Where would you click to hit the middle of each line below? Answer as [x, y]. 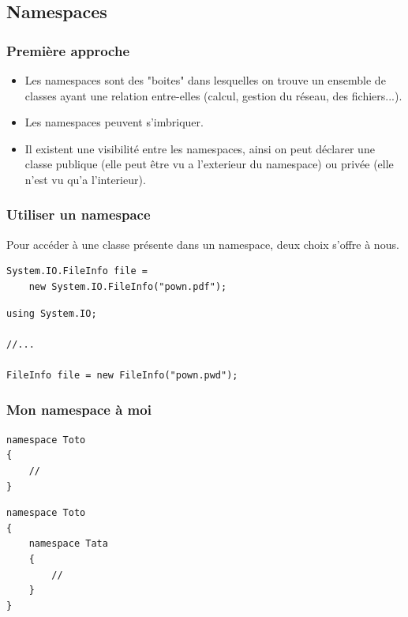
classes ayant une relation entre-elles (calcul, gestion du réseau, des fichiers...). [213, 95]
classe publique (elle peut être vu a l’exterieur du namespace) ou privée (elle [209, 164]
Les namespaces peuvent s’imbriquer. [114, 122]
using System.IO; [52, 313]
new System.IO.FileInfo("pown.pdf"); [128, 286]
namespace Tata [68, 544]
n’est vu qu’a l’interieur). [85, 179]
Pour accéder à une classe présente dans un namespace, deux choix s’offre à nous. [203, 244]
